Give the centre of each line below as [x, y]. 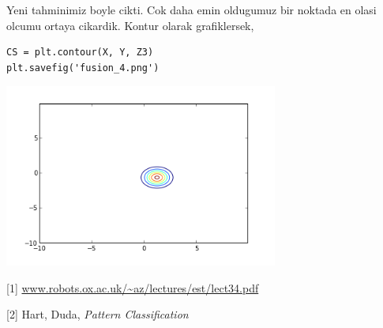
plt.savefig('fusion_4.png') [83, 68]
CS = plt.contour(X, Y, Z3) [80, 53]
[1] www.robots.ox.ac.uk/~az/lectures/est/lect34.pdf [133, 287]
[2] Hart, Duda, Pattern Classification [98, 314]
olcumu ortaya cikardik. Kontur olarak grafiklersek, [130, 25]
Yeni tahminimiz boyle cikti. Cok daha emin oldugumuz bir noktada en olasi [191, 9]
